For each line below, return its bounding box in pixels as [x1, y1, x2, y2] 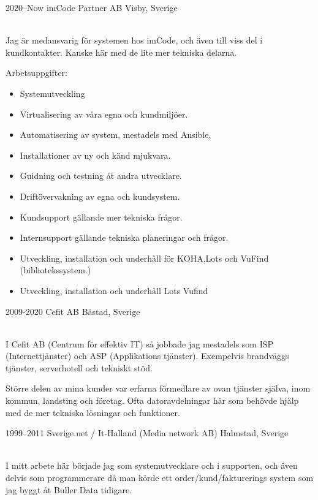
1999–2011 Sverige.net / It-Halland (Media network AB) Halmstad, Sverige [6, 426, 289, 439]
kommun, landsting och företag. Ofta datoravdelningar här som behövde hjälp [6, 394, 299, 407]
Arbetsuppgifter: [6, 66, 67, 79]
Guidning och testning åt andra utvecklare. [20, 169, 182, 182]
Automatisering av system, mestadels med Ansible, [20, 128, 211, 141]
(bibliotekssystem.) [20, 263, 91, 276]
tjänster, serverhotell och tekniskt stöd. [6, 361, 153, 374]
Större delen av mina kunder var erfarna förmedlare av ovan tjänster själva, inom [6, 382, 311, 395]
